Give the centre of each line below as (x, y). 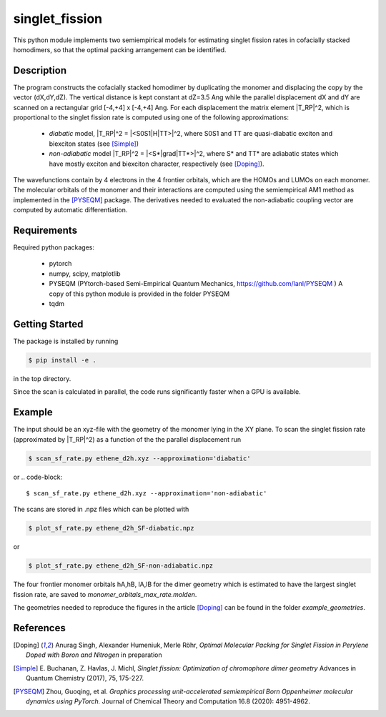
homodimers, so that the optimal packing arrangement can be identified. (120, 49)
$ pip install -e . (62, 360)
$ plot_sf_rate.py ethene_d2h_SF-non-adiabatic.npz (121, 566)
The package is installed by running (66, 341)
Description (40, 70)
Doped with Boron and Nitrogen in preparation (94, 655)
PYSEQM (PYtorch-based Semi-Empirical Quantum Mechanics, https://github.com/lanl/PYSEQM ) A (196, 284)
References (39, 628)
